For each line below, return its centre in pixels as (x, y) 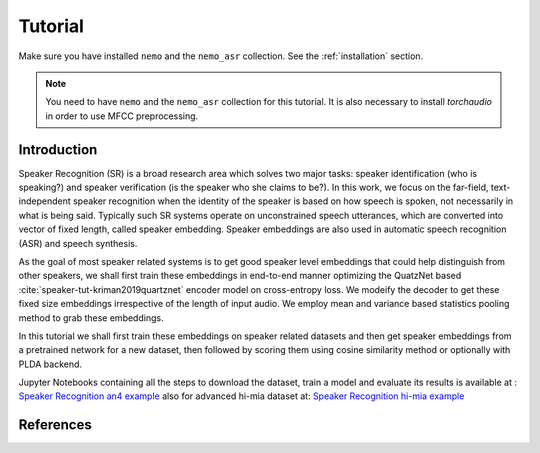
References (55, 425)
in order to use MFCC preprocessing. (122, 116)
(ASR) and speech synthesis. (78, 243)
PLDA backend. (50, 364)
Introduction (58, 149)
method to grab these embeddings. (91, 317)
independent (44, 201)
